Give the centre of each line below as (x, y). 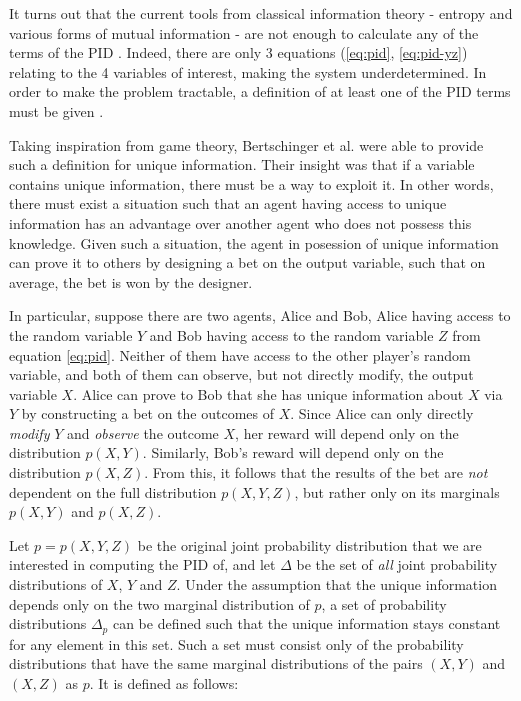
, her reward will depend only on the (347, 432)
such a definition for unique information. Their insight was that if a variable (242, 164)
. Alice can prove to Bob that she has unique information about (268, 393)
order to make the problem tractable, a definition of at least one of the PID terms (260, 91)
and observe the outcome (142, 432)
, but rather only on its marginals (397, 491)
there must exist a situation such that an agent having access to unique (228, 203)
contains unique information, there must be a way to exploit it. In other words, (251, 183)
